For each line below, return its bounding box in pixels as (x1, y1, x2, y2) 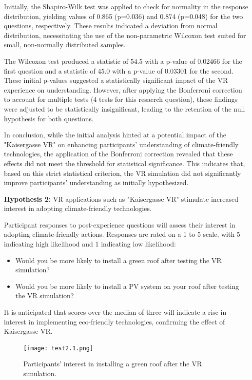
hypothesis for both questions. (4, 113, 94, 123)
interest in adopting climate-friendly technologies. (4, 203, 152, 213)
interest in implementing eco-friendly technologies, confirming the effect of (4, 316, 225, 326)
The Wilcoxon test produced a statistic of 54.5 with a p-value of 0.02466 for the (4, 56, 242, 66)
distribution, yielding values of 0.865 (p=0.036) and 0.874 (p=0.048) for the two (4, 11, 243, 21)
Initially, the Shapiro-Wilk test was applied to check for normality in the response (4, 1, 248, 11)
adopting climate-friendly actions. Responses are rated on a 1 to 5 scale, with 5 (4, 229, 240, 239)
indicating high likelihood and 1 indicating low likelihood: (4, 239, 176, 249)
